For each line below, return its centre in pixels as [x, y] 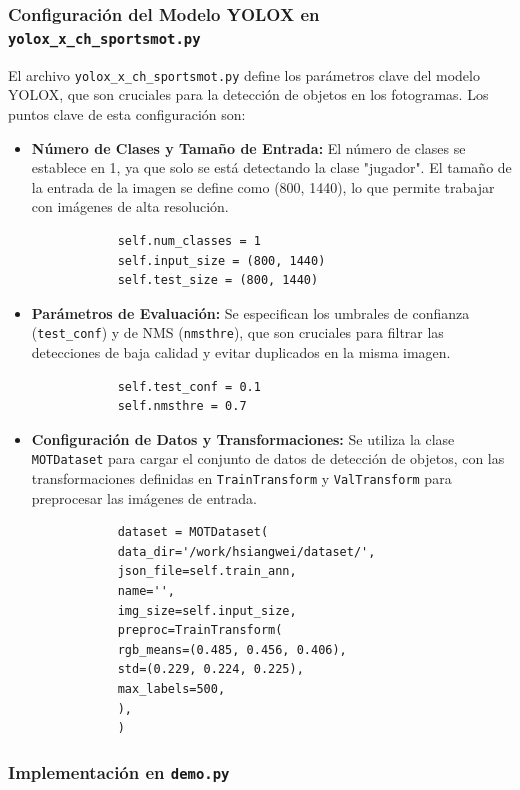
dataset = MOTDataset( [193, 532]
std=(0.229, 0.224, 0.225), [210, 669]
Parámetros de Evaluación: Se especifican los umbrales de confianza [250, 312]
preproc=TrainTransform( [200, 630]
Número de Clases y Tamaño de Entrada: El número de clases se [248, 147]
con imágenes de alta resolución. [130, 206]
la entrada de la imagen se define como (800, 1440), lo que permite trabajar [263, 186]
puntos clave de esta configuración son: [127, 113]
